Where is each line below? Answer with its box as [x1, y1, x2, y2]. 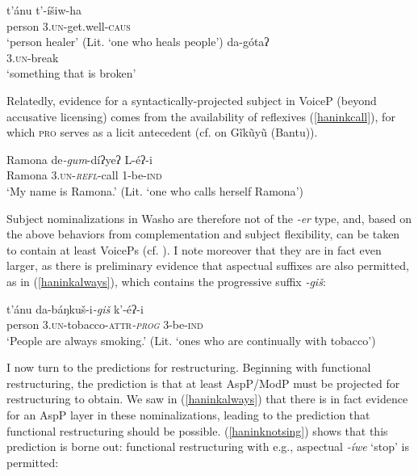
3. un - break [6, 48, 59, 65]
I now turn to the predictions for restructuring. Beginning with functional [6, 359, 371, 376]
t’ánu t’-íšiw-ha [6, 2, 82, 18]
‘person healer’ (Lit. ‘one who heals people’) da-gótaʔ [6, 33, 270, 50]
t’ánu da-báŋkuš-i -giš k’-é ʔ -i [6, 300, 144, 317]
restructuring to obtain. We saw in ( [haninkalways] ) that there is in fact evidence [6, 390, 408, 407]
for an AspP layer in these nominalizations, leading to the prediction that [6, 406, 370, 423]
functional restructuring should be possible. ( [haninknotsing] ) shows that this [6, 422, 388, 439]
